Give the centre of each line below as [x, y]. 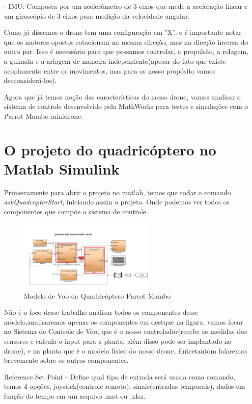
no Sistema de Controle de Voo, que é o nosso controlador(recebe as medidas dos [126, 331]
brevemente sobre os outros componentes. [66, 360]
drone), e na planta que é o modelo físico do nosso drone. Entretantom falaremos [126, 350]
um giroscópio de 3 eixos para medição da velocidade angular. [97, 15]
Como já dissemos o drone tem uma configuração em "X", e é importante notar [123, 32]
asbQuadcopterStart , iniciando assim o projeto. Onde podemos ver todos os [117, 202]
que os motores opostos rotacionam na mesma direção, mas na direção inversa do [126, 41]
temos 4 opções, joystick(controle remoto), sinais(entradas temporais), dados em [125, 386]
